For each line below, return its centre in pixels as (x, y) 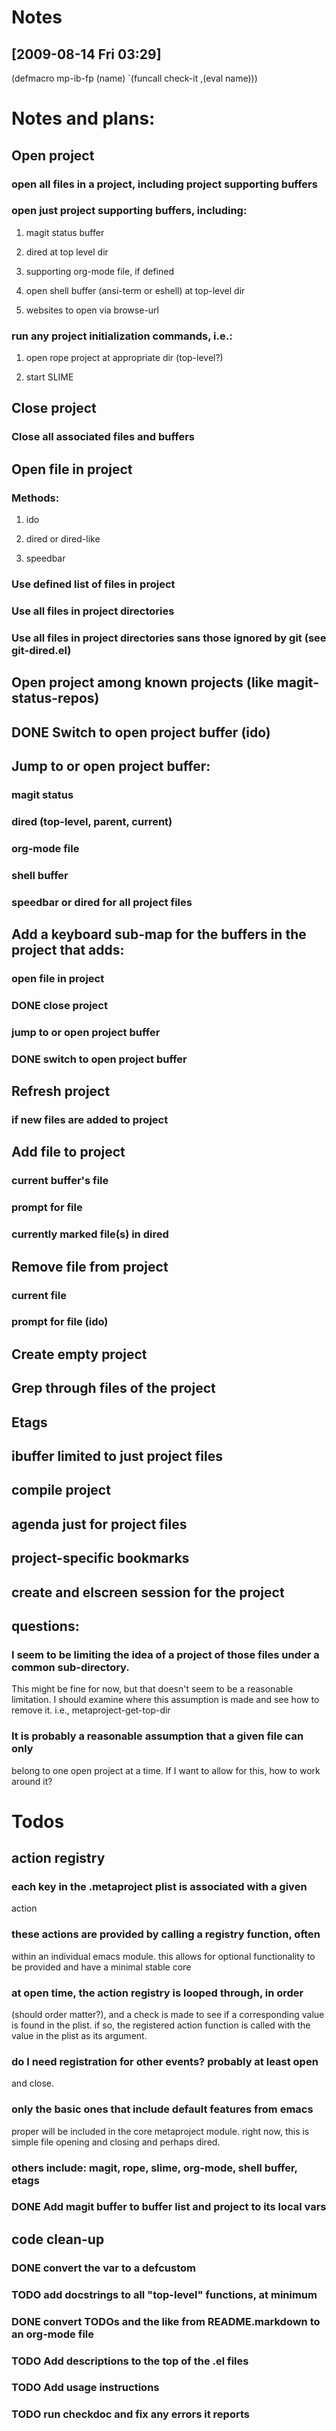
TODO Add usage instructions (85, 2388)
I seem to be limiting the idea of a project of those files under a (165, 1654)
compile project (61, 1490)
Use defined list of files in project (93, 584)
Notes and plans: (83, 118)
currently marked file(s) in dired (90, 1234)
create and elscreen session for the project (148, 1592)
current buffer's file (60, 1181)
